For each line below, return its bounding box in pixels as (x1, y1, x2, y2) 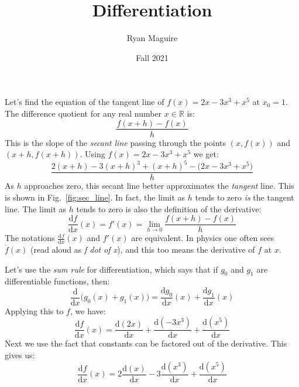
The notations (5, 232, 55, 244)
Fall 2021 (136, 51, 169, 63)
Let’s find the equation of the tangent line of (5, 96, 164, 108)
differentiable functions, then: (5, 275, 110, 287)
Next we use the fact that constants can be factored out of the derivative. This (5, 337, 287, 349)
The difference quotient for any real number (5, 107, 162, 119)
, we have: (70, 304, 106, 317)
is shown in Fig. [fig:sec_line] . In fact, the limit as (5, 191, 185, 203)
